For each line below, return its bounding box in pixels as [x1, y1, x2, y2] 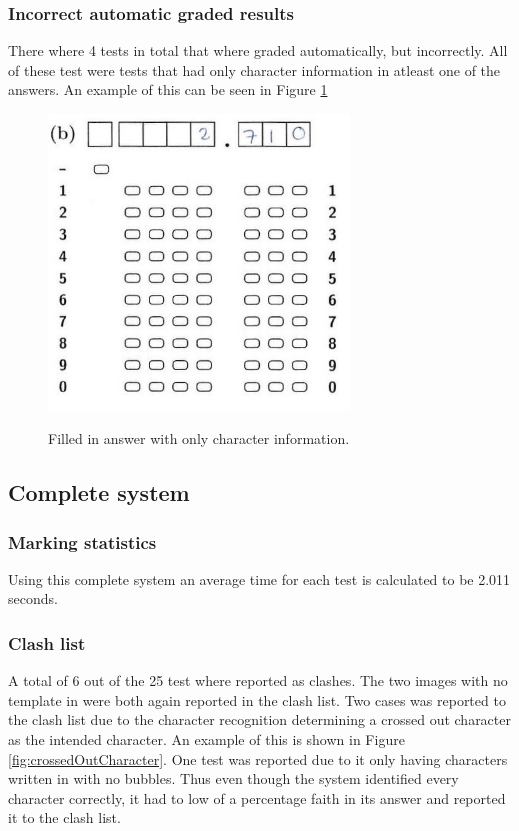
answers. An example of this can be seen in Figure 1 [8, 79, 328, 100]
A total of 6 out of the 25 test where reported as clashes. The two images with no [8, 670, 508, 691]
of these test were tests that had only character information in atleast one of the [8, 59, 501, 80]
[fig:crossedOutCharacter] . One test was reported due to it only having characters [8, 748, 508, 769]
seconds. [8, 588, 58, 609]
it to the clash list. [8, 807, 121, 828]
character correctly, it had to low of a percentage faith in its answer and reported [8, 787, 506, 808]
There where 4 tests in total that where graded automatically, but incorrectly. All [8, 40, 508, 61]
